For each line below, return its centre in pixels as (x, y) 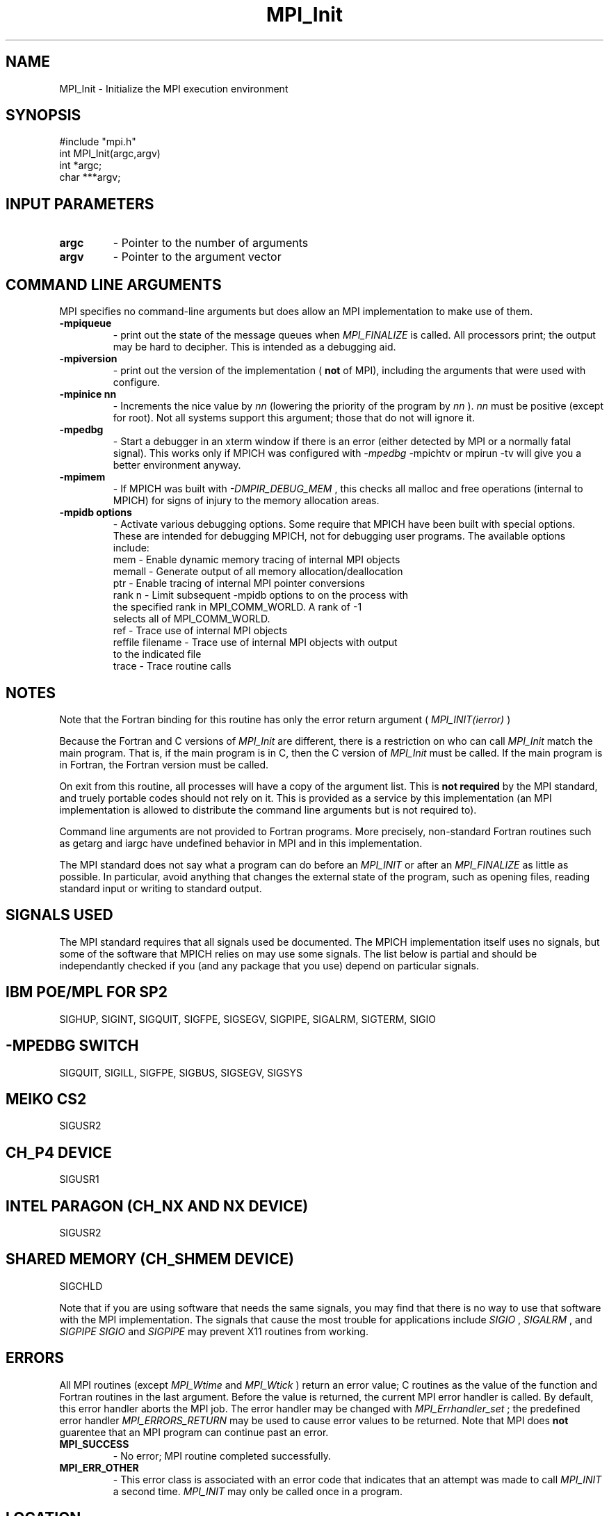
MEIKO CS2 (46, 1099)
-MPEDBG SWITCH (72, 1046)
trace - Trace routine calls (172, 666)
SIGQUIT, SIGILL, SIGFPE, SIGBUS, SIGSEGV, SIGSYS (181, 1072)
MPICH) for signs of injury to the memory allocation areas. (246, 501)
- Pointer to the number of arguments (211, 243)
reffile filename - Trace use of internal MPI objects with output (255, 643)
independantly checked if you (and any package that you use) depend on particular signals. (269, 965)
